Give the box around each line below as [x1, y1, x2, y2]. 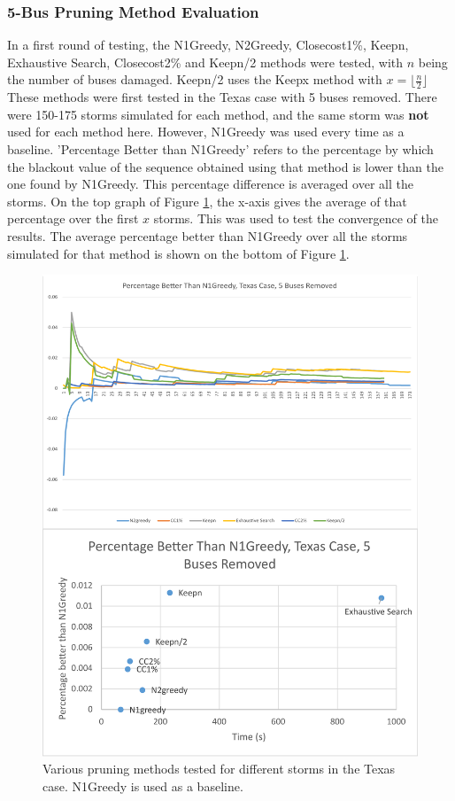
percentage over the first [7, 209, 139, 228]
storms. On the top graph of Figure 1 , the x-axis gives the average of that [7, 191, 407, 210]
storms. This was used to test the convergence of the [153, 209, 438, 228]
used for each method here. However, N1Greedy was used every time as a [7, 122, 405, 141]
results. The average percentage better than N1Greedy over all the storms [7, 226, 408, 245]
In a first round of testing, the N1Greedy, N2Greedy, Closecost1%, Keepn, [7, 35, 409, 54]
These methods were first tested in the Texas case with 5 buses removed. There [7, 88, 437, 106]
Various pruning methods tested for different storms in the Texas [42, 759, 396, 778]
